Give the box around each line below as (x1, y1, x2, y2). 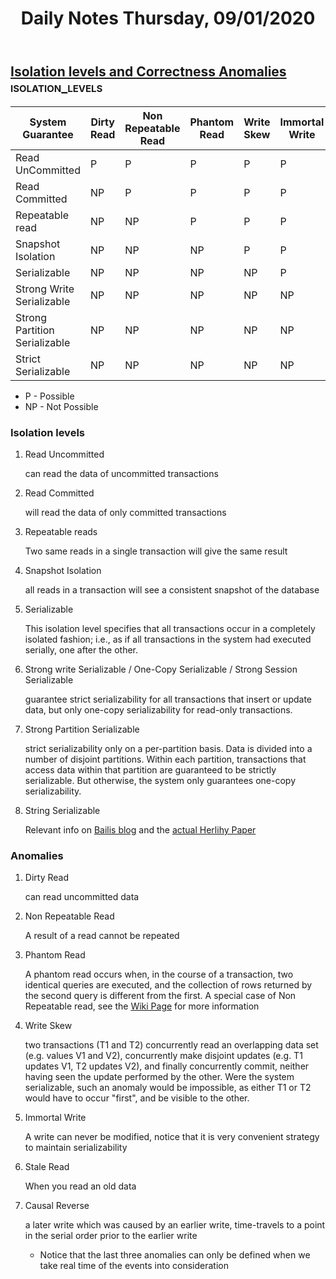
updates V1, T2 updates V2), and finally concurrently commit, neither (24, 1060, 310, 1072)
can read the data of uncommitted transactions (24, 467, 219, 479)
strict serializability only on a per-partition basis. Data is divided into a (24, 742, 313, 754)
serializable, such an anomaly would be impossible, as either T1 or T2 (24, 1082, 312, 1094)
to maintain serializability (24, 1142, 128, 1154)
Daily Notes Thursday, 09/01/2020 (20, 7, 316, 30)
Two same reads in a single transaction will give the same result (24, 545, 288, 557)
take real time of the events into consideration (39, 1260, 229, 1272)
